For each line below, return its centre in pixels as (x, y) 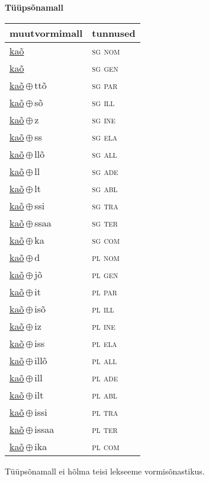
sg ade (105, 171)
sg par (105, 85)
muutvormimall (46, 33)
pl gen (105, 274)
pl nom (106, 257)
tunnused (114, 33)
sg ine (104, 119)
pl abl (104, 394)
